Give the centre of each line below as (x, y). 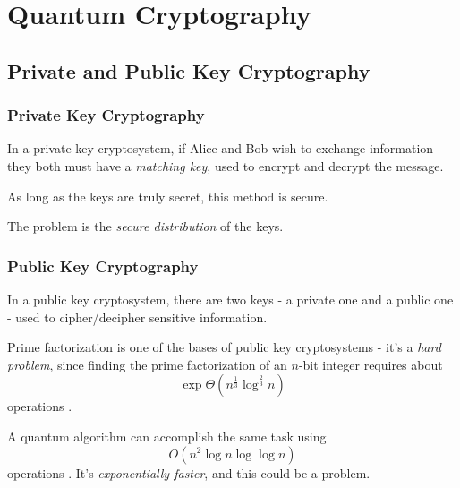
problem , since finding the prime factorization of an (147, 364)
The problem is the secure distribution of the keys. (145, 226)
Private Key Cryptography (106, 115)
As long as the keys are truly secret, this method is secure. (168, 196)
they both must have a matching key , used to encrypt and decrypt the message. (226, 165)
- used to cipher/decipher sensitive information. (137, 317)
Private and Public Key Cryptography (189, 70)
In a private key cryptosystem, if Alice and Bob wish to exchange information (221, 148)
